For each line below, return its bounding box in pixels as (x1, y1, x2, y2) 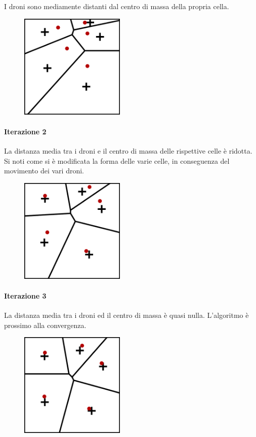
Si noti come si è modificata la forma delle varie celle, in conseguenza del (4, 155, 230, 166)
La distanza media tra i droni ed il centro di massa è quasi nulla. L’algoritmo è (4, 310, 249, 320)
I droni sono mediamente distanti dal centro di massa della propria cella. (4, 1, 229, 11)
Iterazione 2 (4, 126, 47, 136)
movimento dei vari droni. (4, 165, 84, 176)
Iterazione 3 (4, 290, 47, 301)
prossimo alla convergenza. (4, 319, 87, 330)
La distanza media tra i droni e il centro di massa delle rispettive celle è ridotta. (4, 145, 252, 156)
